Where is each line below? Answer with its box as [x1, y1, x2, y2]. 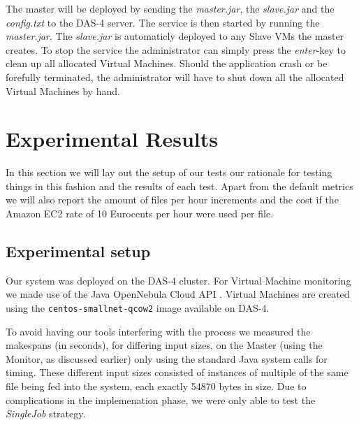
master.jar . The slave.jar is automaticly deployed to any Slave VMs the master [6, 29, 344, 43]
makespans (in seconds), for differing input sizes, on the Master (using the [6, 338, 323, 352]
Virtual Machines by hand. [6, 83, 120, 98]
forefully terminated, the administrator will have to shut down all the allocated [6, 69, 344, 84]
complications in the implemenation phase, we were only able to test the [6, 392, 316, 407]
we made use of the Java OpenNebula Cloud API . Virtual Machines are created [6, 287, 350, 301]
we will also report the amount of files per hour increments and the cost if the [6, 192, 339, 207]
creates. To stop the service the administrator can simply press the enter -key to [6, 42, 346, 57]
